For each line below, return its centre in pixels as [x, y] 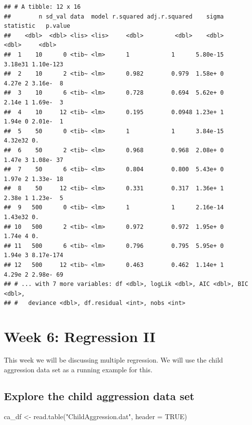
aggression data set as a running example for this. [78, 369]
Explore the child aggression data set [99, 395]
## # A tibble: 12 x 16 [42, 7]
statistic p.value [37, 26]
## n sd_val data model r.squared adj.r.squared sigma [114, 16]
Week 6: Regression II [80, 336]
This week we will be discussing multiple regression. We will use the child [114, 360]
